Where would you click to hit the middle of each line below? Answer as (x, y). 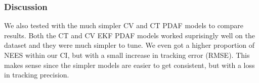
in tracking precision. (37, 75)
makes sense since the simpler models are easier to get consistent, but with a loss (129, 65)
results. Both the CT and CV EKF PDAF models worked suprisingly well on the (129, 35)
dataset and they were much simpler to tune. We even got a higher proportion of (129, 45)
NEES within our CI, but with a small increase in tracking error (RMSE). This (127, 55)
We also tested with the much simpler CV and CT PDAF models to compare (124, 25)
